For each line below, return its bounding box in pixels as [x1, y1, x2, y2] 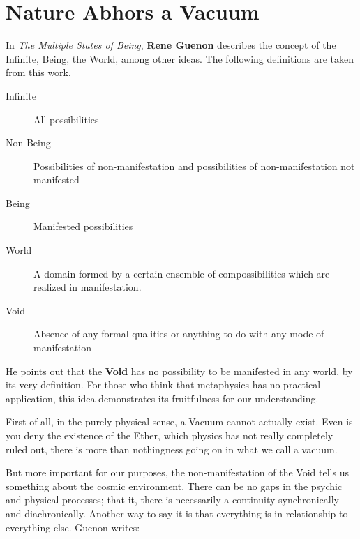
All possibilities [33, 112, 99, 126]
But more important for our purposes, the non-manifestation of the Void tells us [6, 465, 349, 480]
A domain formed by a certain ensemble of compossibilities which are [33, 266, 330, 280]
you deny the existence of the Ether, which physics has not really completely [6, 428, 333, 442]
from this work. [6, 65, 71, 79]
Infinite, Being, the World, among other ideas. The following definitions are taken [6, 51, 354, 66]
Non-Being [6, 135, 51, 150]
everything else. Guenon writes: [6, 519, 140, 534]
